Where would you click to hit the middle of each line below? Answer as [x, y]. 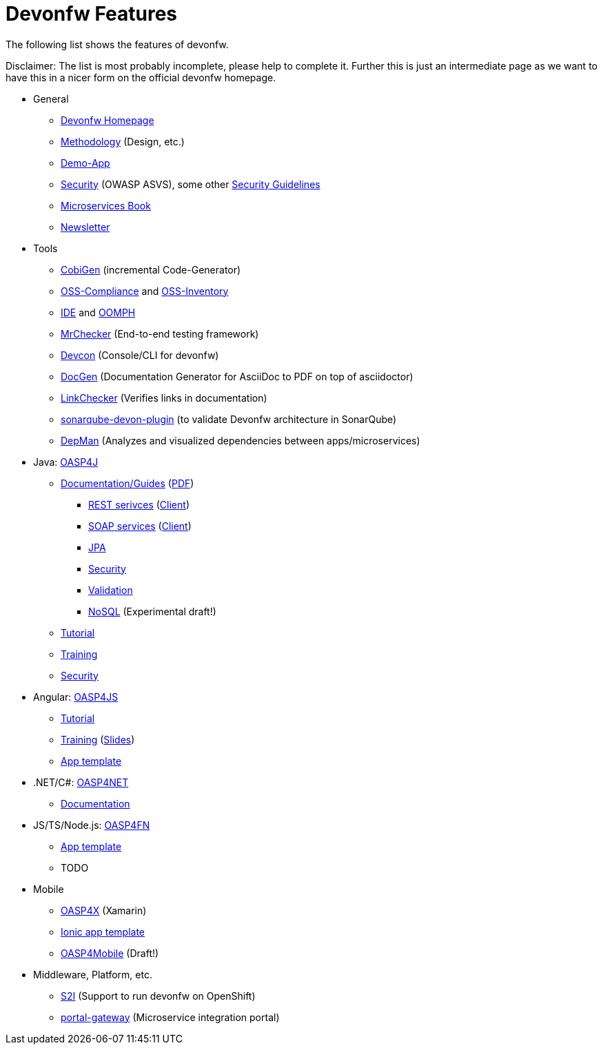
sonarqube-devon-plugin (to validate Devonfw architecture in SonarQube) [229, 419]
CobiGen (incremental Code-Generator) [151, 269]
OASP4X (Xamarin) [104, 910]
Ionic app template [103, 931]
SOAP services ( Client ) [140, 526]
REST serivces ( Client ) [139, 504]
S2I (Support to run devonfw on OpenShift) [158, 996]
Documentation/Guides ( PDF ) [127, 483]
